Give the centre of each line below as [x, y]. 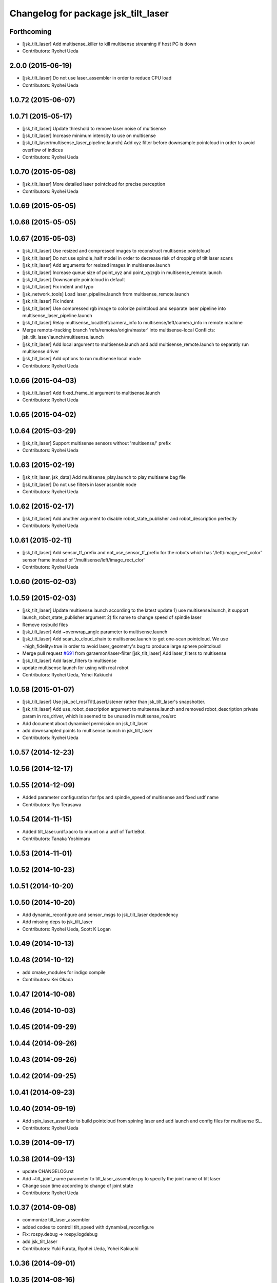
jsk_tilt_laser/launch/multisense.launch [63, 337]
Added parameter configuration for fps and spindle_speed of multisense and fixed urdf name [121, 798]
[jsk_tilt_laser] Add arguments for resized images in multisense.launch [96, 265]
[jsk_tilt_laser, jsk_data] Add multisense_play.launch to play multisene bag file [104, 477]
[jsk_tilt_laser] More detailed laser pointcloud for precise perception [94, 184]
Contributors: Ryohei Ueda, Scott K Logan [67, 929]
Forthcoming [31, 32]
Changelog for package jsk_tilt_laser [89, 13]
